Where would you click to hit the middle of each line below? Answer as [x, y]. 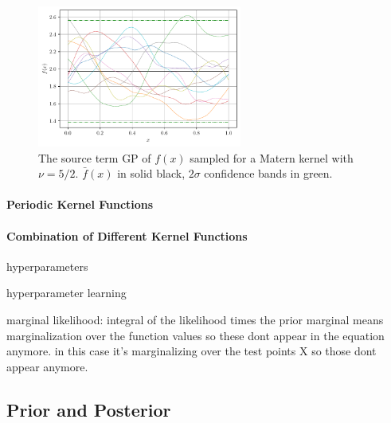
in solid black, [151, 173]
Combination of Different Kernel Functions [127, 235]
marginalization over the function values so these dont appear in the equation [195, 335]
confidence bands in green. [268, 173]
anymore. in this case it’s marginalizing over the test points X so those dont [192, 351]
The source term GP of [95, 157]
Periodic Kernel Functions [80, 204]
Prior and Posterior [89, 409]
